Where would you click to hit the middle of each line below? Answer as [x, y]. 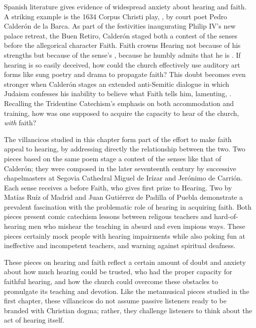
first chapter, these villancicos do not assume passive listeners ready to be [115, 301]
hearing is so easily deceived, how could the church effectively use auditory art [122, 64]
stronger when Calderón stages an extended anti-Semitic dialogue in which [117, 84]
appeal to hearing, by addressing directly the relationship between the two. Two [125, 149]
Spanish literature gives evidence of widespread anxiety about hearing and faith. [125, 6]
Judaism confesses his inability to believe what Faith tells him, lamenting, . [118, 93]
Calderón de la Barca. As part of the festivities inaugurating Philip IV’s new [120, 26]
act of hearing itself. [34, 320]
